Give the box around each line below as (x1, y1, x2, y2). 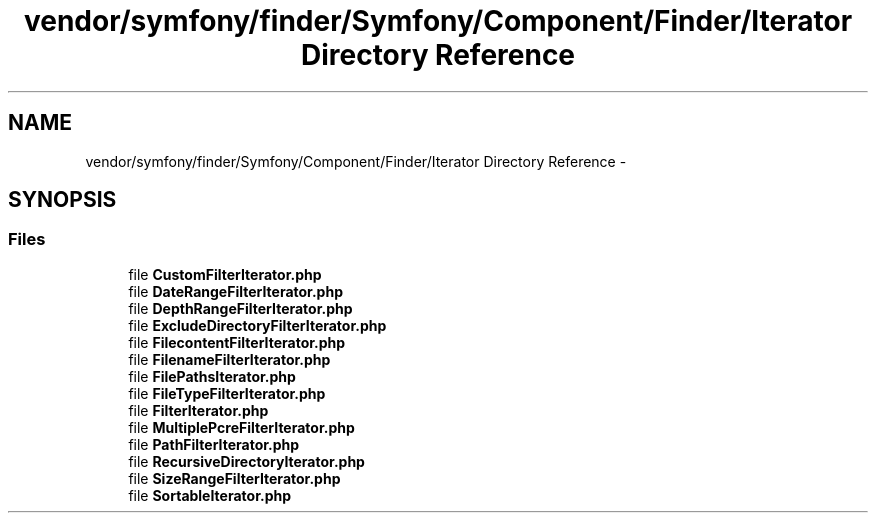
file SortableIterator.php (128, 486, 292, 504)
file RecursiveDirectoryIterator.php (128, 452, 365, 470)
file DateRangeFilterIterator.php (128, 282, 343, 300)
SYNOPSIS (8, 187, 117, 213)
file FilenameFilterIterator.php (128, 350, 331, 368)
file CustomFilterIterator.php (128, 265, 322, 283)
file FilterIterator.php (128, 401, 269, 419)
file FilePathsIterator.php (128, 367, 296, 385)
